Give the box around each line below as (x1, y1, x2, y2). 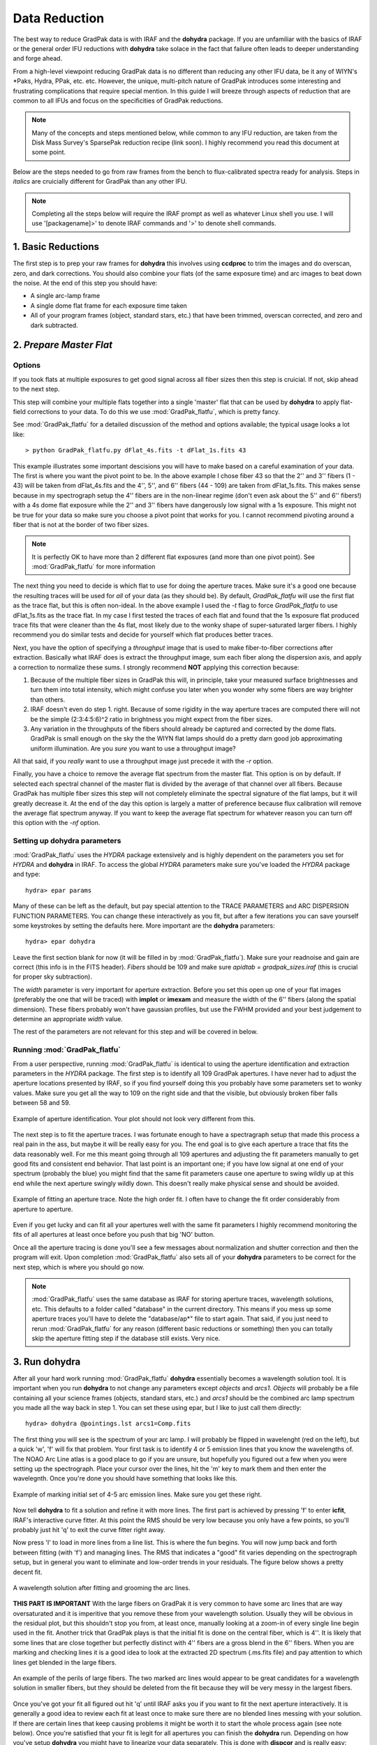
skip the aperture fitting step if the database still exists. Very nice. (31, 1334, 221, 1342)
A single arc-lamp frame (30, 292, 101, 300)
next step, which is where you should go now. (13, 1263, 145, 1271)
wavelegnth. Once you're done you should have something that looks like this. (13, 1474, 237, 1483)
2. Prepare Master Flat (13, 339, 113, 351)
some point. (31, 148, 66, 156)
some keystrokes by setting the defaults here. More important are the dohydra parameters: (13, 921, 275, 930)
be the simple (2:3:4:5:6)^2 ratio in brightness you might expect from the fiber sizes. (30, 715, 273, 723)
